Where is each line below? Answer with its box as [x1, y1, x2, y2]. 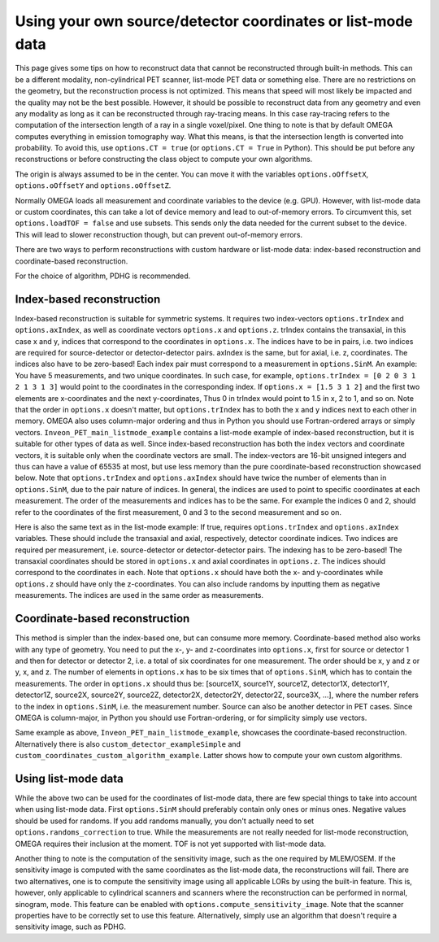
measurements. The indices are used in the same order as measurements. [15, 591, 264, 600]
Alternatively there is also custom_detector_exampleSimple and [15, 739, 241, 748]
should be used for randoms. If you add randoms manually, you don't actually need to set [15, 816, 315, 826]
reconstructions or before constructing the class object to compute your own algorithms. [15, 155, 313, 164]
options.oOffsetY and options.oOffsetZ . [15, 181, 172, 190]
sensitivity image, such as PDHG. [15, 922, 126, 931]
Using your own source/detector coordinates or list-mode [15, 12, 414, 30]
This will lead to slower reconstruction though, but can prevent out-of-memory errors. [15, 229, 303, 239]
